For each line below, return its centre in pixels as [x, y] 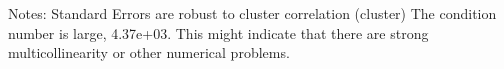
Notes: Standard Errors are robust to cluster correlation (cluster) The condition [252, 13]
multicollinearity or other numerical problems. [149, 52]
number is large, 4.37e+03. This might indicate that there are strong [218, 32]
